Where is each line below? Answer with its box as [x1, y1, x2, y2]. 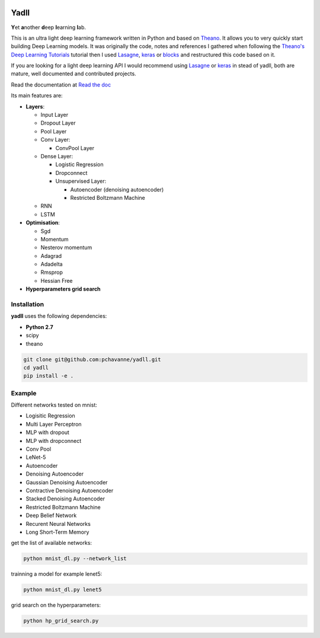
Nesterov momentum [40, 244, 92, 251]
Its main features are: [11, 92, 63, 99]
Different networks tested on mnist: [11, 401, 98, 409]
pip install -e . [23, 372, 74, 379]
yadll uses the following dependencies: [11, 312, 107, 320]
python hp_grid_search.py [23, 617, 99, 624]
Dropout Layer [40, 119, 76, 127]
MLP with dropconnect [25, 437, 82, 444]
